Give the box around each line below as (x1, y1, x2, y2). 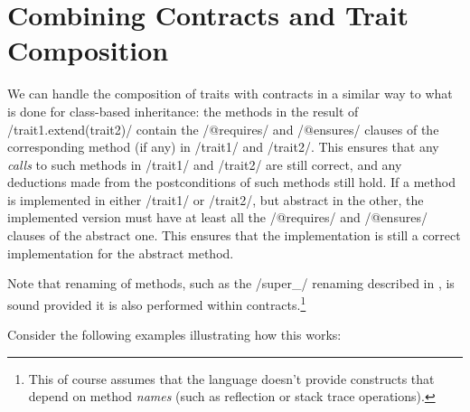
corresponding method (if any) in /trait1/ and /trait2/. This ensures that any (7, 137, 439, 156)
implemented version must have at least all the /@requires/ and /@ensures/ (7, 208, 428, 227)
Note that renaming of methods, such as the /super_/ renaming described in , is (7, 274, 455, 293)
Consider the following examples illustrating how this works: (7, 325, 342, 344)
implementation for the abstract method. (7, 243, 234, 262)
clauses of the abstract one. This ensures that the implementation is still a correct (7, 226, 461, 245)
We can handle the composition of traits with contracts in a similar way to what (7, 84, 453, 103)
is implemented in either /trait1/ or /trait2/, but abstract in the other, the (7, 190, 424, 209)
